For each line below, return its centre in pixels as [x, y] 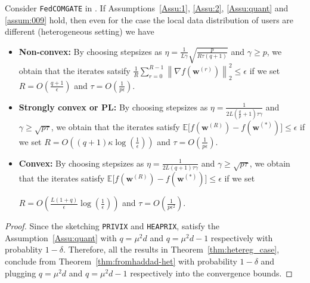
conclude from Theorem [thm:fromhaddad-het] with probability [121, 261]
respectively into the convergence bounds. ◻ [211, 273]
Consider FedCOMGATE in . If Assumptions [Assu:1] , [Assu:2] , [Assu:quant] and [147, 8]
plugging [21, 273]
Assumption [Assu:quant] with [61, 237]
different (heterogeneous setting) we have [80, 31]
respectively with [242, 237]
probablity [24, 249]
